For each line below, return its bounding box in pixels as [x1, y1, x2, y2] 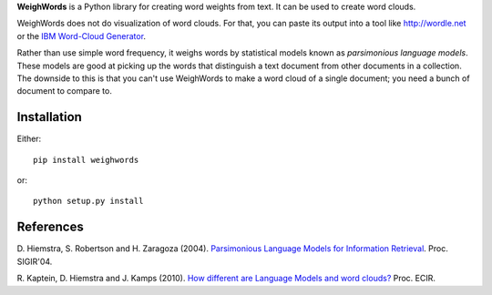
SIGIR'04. [16, 256, 53, 267]
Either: [16, 133, 42, 145]
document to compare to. [16, 86, 113, 97]
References [16, 219, 84, 235]
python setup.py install [33, 196, 144, 207]
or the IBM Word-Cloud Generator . [16, 30, 146, 41]
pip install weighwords [33, 155, 139, 165]
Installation [16, 109, 82, 125]
